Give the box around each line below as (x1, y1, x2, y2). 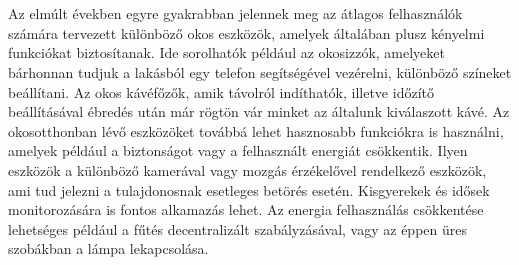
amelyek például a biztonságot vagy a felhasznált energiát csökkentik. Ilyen (8, 140, 468, 161)
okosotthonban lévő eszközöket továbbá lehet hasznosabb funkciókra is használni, (8, 120, 504, 141)
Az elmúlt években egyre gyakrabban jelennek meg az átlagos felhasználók (8, 3, 463, 24)
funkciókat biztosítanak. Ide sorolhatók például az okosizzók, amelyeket (8, 42, 445, 63)
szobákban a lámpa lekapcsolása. (8, 238, 209, 259)
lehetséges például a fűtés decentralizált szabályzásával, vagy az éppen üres (8, 218, 467, 239)
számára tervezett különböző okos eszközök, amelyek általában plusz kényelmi (8, 22, 485, 43)
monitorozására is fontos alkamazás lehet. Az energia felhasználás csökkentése (8, 199, 484, 220)
